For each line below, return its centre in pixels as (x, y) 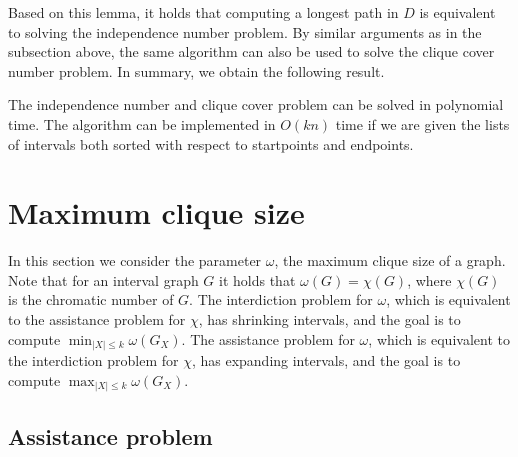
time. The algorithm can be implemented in (142, 123)
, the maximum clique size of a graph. (390, 260)
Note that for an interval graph (103, 279)
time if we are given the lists (422, 123)
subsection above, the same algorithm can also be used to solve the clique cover (251, 51)
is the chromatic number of (91, 299)
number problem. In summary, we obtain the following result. (196, 70)
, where (429, 279)
